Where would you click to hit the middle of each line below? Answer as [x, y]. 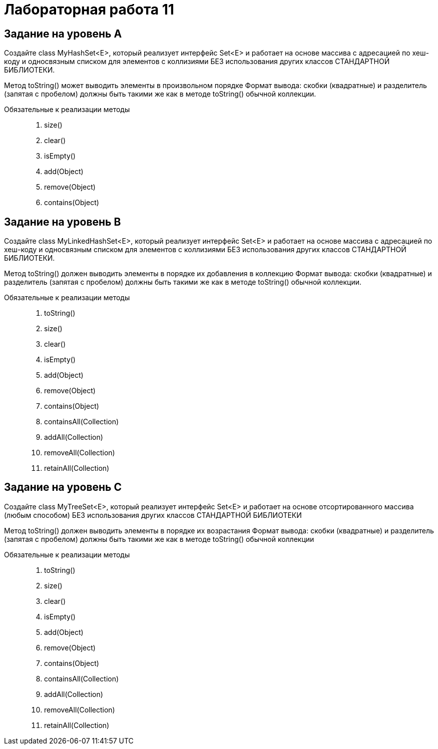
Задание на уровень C [63, 487]
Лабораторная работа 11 [89, 10]
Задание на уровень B [63, 222]
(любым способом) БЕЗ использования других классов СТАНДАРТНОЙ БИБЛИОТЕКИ [153, 515]
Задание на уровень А [63, 34]
